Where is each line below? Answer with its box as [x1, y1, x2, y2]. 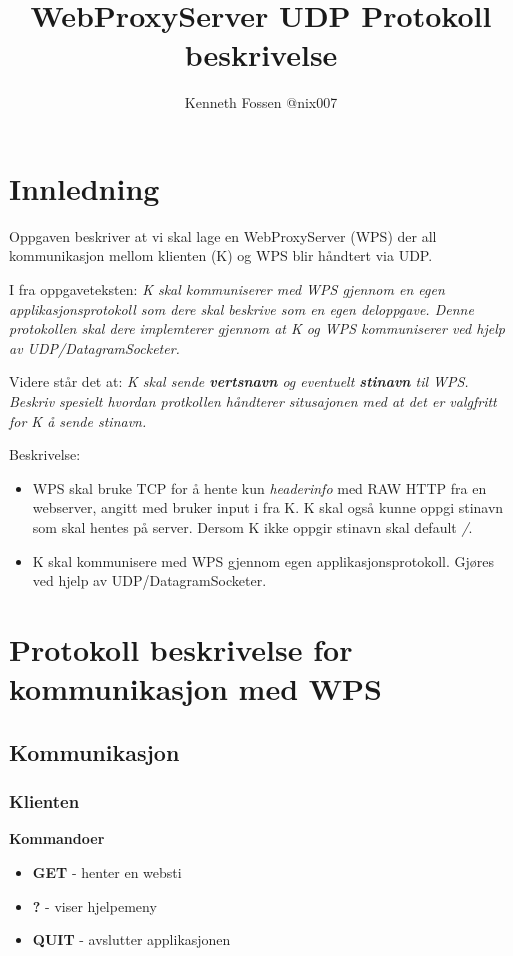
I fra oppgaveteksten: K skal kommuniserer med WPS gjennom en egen [9, 279, 445, 300]
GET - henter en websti [32, 861, 182, 882]
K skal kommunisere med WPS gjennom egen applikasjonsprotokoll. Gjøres [32, 550, 495, 571]
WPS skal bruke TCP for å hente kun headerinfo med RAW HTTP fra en [32, 477, 487, 498]
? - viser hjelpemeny [32, 895, 157, 916]
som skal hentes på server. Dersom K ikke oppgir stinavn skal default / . [32, 516, 473, 537]
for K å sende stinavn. [9, 410, 147, 431]
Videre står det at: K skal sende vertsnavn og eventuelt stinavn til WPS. [9, 371, 469, 392]
